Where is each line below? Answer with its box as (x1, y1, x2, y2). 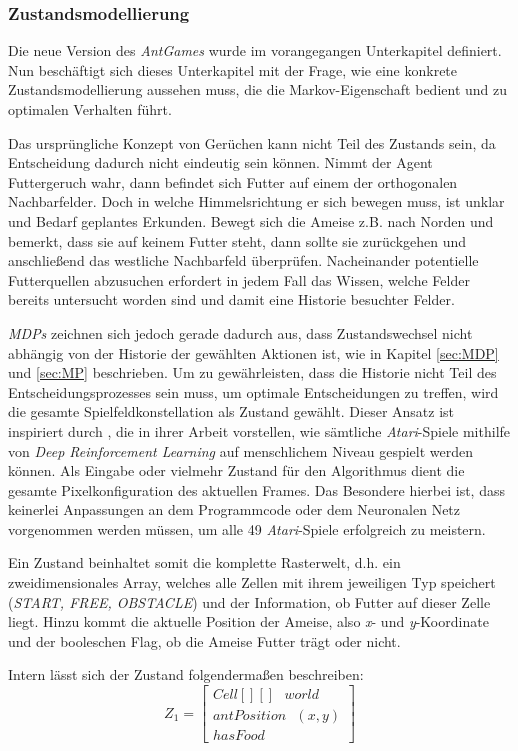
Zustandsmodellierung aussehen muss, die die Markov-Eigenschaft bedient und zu (8, 79, 507, 100)
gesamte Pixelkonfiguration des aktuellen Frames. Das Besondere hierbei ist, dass (8, 479, 505, 500)
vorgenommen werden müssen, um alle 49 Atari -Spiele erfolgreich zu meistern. (8, 518, 486, 539)
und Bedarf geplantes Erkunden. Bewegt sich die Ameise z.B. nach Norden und (8, 210, 494, 231)
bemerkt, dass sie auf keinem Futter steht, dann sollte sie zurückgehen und (8, 230, 467, 251)
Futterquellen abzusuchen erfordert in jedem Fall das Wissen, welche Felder (8, 269, 470, 290)
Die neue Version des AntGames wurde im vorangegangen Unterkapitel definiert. (8, 40, 502, 61)
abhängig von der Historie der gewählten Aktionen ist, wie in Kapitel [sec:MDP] (8, 342, 499, 363)
